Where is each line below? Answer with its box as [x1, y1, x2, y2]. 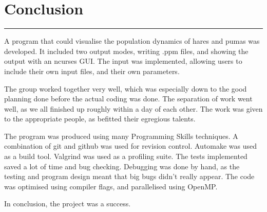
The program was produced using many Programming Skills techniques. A [4, 130, 238, 141]
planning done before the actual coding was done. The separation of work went [4, 93, 253, 104]
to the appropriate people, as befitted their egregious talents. [4, 113, 196, 124]
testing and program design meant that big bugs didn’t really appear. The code [4, 171, 255, 182]
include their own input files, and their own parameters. [4, 65, 180, 76]
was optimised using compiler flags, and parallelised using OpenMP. [4, 181, 218, 191]
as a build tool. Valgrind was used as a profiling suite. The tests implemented [4, 151, 247, 162]
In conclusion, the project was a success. [4, 198, 131, 209]
